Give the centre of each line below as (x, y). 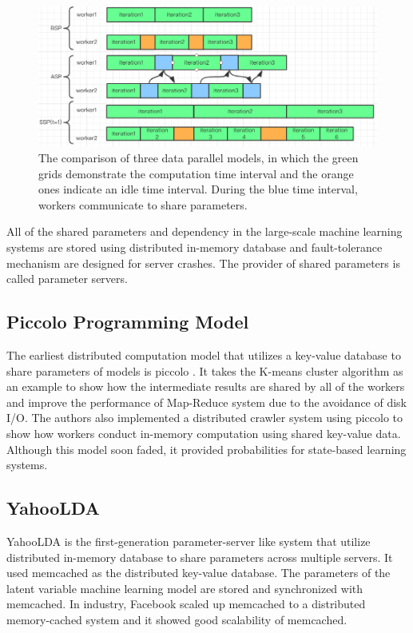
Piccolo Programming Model (128, 322)
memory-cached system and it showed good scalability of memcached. (177, 619)
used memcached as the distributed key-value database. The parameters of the (199, 573)
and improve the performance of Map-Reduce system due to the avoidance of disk (207, 402)
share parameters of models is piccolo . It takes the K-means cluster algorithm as (205, 370)
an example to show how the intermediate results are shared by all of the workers (206, 386)
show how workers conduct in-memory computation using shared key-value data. (204, 433)
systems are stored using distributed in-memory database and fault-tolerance (195, 247)
